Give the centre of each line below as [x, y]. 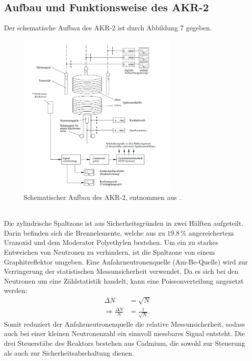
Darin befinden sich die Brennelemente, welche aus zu [85, 232]
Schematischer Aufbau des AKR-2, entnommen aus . [102, 197]
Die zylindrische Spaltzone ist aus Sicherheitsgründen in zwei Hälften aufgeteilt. [124, 223]
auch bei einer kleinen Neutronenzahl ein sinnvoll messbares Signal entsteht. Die [125, 333]
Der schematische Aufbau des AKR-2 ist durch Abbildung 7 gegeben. [108, 28]
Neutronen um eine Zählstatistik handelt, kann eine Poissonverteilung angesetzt [124, 280]
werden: [16, 290]
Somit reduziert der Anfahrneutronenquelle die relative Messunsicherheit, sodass [125, 324]
